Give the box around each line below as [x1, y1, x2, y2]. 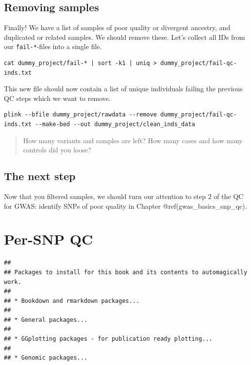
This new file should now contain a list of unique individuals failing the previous [4, 83, 243, 94]
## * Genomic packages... [4, 354, 87, 362]
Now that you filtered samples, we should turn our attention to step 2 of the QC [4, 191, 244, 201]
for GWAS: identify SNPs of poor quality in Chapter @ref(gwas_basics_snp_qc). [4, 200, 247, 211]
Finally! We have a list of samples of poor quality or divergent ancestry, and [4, 22, 231, 33]
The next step [4, 168, 76, 183]
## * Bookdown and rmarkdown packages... [4, 297, 140, 304]
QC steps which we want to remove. [4, 93, 111, 103]
